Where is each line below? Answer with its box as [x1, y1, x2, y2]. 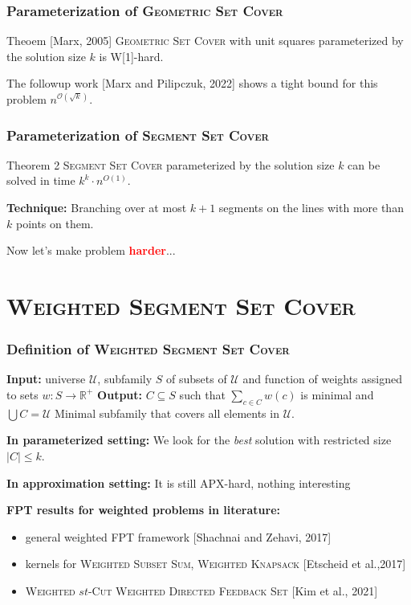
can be [348, 156, 380, 173]
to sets [6, 386, 39, 403]
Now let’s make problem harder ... [6, 242, 176, 259]
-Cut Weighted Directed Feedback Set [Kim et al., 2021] [87, 582, 378, 599]
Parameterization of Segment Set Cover [6, 125, 270, 145]
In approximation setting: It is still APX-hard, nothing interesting [6, 474, 351, 491]
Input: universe [6, 370, 86, 387]
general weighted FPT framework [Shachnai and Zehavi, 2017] [25, 528, 332, 545]
